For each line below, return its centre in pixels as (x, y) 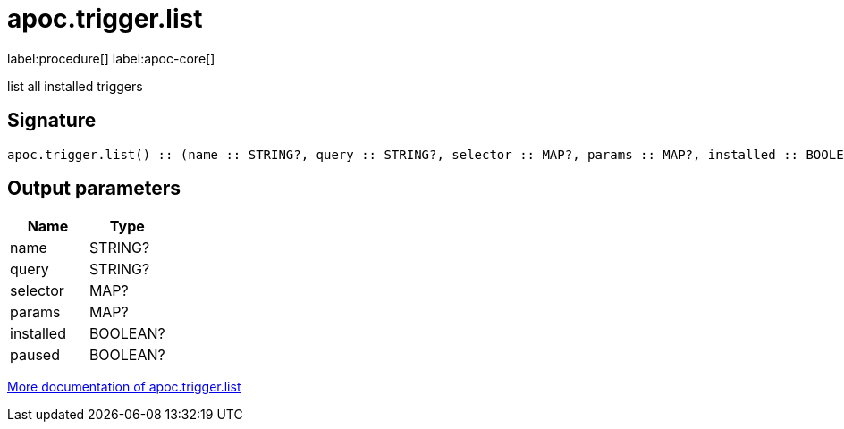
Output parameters (94, 189)
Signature (52, 121)
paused (35, 355)
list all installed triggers (75, 86)
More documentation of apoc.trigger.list (124, 387)
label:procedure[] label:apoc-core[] (111, 58)
